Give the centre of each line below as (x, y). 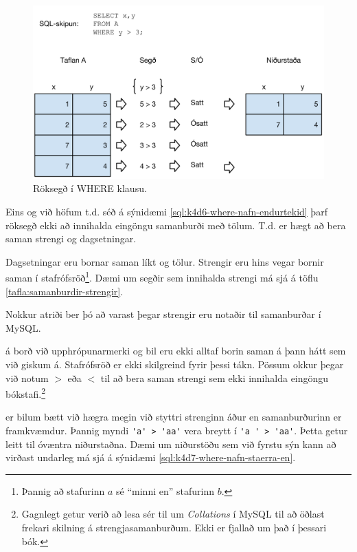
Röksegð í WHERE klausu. (90, 188)
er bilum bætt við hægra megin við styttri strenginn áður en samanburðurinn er (174, 417)
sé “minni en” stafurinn (165, 490)
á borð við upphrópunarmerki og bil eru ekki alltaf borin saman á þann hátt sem (176, 351)
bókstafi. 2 (26, 393)
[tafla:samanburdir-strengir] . (65, 291)
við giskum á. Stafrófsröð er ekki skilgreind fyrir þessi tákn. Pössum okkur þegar (175, 364)
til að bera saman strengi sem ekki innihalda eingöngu (215, 378)
